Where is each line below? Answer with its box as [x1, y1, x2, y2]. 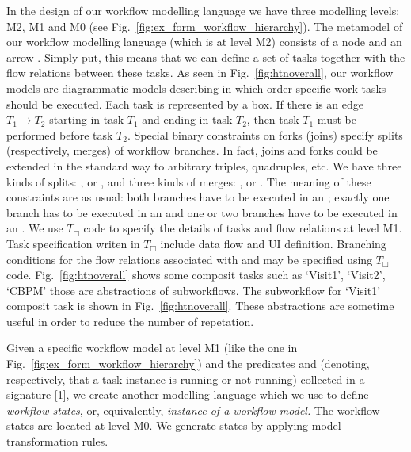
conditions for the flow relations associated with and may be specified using [6, 251, 373, 267]
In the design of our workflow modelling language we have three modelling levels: [6, 2, 400, 18]
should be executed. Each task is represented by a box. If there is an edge [6, 95, 363, 112]
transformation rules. [6, 433, 108, 450]
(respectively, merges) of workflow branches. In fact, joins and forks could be [6, 142, 378, 159]
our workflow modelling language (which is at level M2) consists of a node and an [6, 33, 402, 50]
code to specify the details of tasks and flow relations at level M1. [83, 220, 402, 236]
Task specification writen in [6, 235, 140, 251]
